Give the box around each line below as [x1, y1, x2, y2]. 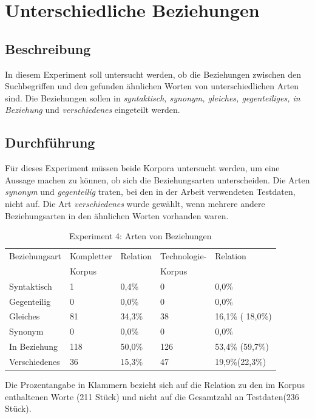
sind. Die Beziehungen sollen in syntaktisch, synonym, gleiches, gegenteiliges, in [5, 91, 300, 104]
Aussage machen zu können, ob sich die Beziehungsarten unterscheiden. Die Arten [5, 173, 310, 186]
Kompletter [69, 249, 112, 262]
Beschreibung [5, 39, 91, 58]
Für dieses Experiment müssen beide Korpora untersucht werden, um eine [5, 162, 280, 174]
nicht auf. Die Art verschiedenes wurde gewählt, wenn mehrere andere [5, 197, 265, 209]
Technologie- [160, 249, 207, 262]
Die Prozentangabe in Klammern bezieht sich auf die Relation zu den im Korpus [5, 378, 305, 390]
